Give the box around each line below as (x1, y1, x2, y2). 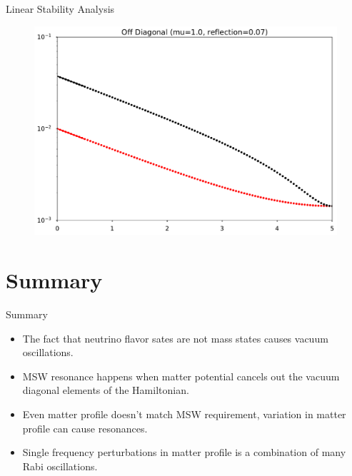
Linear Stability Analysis (6, 1, 115, 16)
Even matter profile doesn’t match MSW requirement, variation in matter (22, 407, 346, 422)
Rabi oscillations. (22, 458, 98, 473)
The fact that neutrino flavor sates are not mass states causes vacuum (22, 330, 328, 345)
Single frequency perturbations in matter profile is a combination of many (22, 445, 346, 460)
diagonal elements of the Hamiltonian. (22, 383, 189, 397)
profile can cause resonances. (22, 420, 148, 435)
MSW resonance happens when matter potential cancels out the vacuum (22, 368, 340, 383)
